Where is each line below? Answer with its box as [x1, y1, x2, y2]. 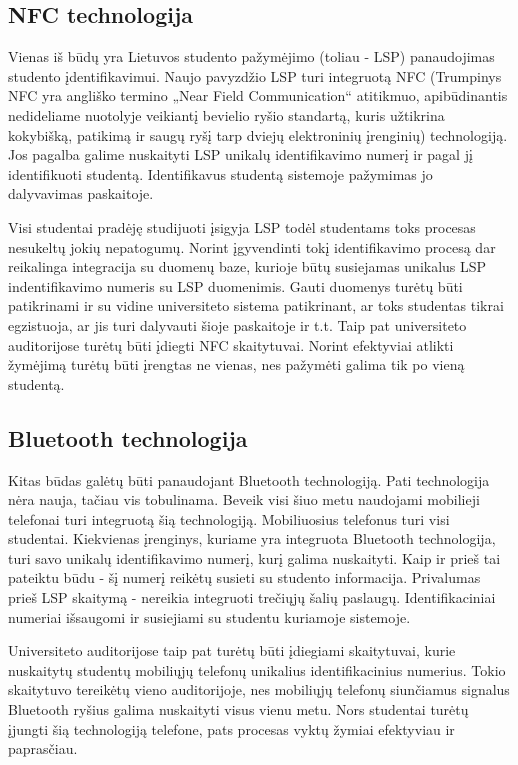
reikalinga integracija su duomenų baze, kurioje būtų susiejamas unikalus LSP [8, 256, 487, 277]
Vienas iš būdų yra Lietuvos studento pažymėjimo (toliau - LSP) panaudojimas [8, 46, 495, 67]
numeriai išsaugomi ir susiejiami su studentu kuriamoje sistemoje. [8, 606, 411, 627]
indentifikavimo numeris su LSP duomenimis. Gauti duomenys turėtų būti [8, 275, 463, 296]
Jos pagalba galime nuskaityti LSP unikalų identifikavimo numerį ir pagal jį [8, 144, 473, 165]
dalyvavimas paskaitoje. [8, 183, 154, 204]
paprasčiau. [8, 738, 78, 759]
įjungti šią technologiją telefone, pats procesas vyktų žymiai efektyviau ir [8, 718, 455, 739]
